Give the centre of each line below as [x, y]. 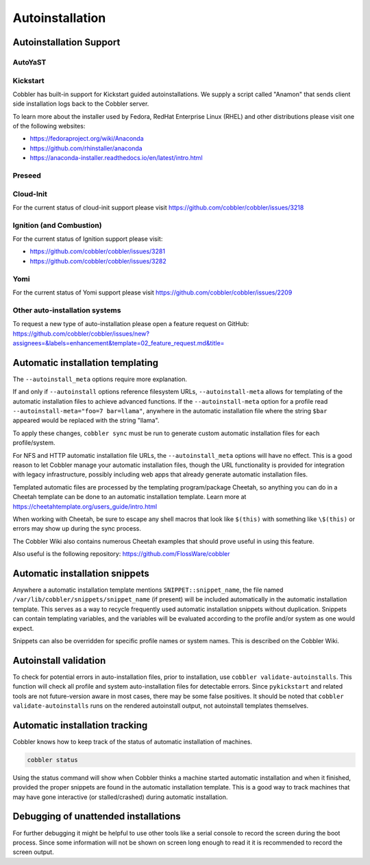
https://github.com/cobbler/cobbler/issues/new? [81, 334]
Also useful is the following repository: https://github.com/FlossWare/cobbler [121, 554]
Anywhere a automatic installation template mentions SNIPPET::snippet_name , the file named [148, 590]
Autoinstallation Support [66, 42]
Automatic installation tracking [80, 725]
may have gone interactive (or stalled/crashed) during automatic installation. [120, 797]
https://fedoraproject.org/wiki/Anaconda [87, 139]
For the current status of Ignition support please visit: [88, 239]
